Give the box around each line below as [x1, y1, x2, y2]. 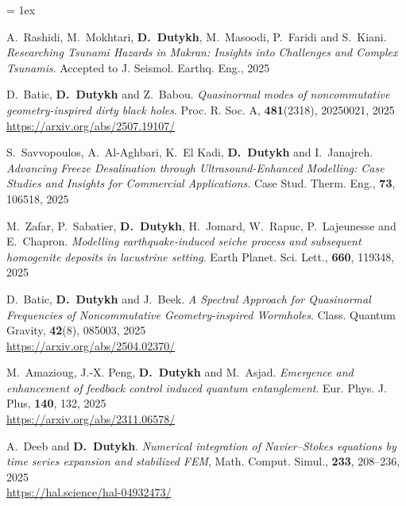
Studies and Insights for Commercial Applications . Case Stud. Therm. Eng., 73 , [6, 175, 396, 191]
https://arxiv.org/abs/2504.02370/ [6, 337, 176, 353]
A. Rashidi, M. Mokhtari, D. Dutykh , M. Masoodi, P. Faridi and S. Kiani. [6, 28, 387, 44]
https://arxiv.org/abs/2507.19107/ [6, 117, 176, 133]
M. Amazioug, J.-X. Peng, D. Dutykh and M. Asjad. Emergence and [6, 364, 354, 380]
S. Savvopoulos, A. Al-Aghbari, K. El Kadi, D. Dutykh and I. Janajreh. [6, 144, 373, 160]
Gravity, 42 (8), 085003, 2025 [6, 322, 146, 338]
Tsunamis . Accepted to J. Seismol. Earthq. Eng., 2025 [6, 59, 270, 75]
